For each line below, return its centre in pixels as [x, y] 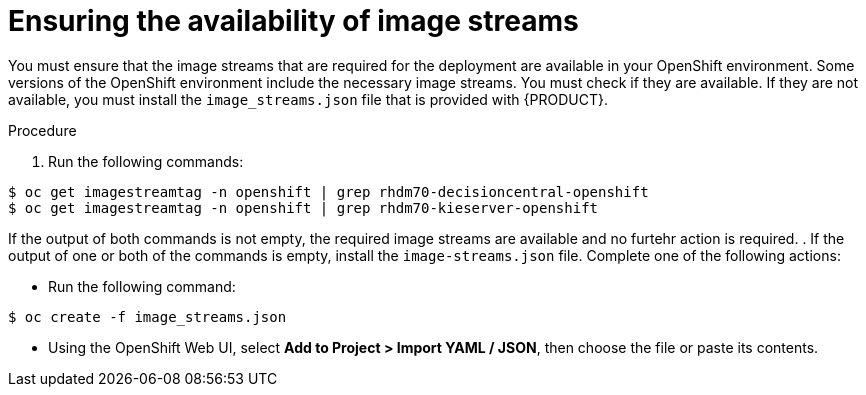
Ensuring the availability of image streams [293, 21]
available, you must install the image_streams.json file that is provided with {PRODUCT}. [308, 99]
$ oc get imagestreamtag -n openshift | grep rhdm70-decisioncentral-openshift [328, 191]
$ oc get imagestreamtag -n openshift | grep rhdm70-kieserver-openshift [303, 207]
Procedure [42, 130]
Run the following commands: [146, 161]
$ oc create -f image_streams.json [147, 316]
